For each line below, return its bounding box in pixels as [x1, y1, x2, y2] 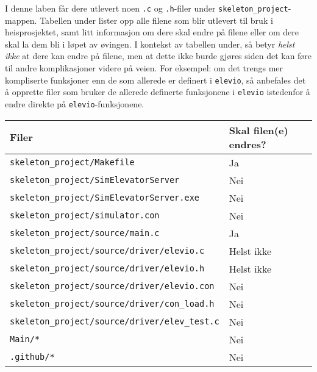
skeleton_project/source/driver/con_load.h [10, 299, 215, 309]
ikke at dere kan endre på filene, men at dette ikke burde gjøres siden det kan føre [5, 49, 312, 62]
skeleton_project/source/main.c [10, 228, 160, 238]
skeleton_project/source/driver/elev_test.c [10, 317, 219, 327]
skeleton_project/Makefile [10, 157, 135, 168]
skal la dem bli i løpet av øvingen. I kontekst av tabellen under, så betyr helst [5, 37, 295, 50]
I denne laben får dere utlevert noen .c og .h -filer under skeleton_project [5, 2, 288, 14]
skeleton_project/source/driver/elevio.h [10, 263, 205, 274]
